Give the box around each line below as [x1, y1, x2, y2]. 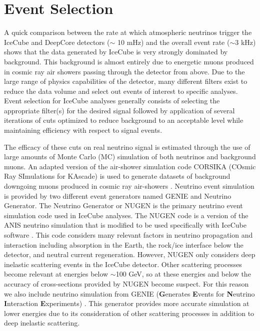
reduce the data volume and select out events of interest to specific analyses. [4, 85, 238, 96]
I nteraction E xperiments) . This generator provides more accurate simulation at [4, 298, 249, 309]
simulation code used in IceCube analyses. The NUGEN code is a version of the [4, 210, 248, 220]
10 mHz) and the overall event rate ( [117, 36, 230, 47]
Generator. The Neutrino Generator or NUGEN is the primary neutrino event [4, 200, 243, 211]
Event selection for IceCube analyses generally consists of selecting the [4, 95, 220, 106]
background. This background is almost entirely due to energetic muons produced [4, 56, 254, 66]
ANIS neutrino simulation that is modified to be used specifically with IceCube [4, 220, 246, 230]
